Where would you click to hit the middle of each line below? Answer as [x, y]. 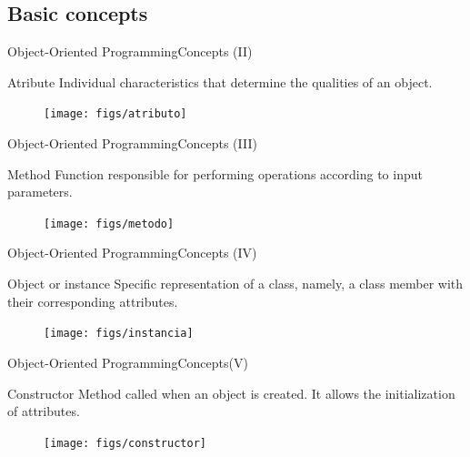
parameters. [40, 192]
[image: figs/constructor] [125, 443]
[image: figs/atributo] [115, 114]
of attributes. [44, 411]
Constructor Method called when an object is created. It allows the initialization [231, 393]
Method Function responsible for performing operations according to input [215, 173]
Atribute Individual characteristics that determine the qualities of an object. [220, 81]
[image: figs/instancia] [119, 334]
